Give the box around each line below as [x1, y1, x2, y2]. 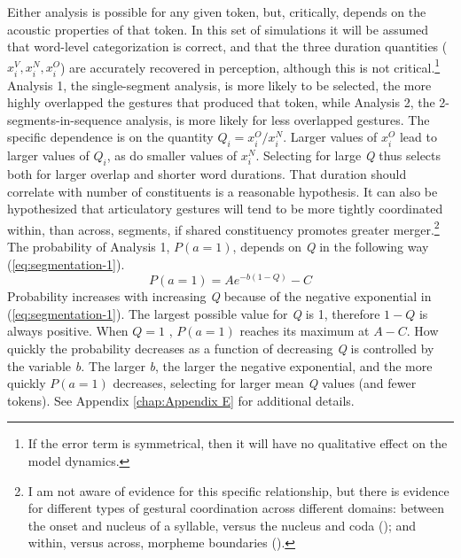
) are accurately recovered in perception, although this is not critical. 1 [59, 55, 441, 76]
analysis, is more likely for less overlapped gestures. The [125, 110, 430, 128]
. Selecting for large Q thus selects [255, 146, 441, 165]
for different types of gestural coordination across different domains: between [27, 499, 445, 517]
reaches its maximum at [239, 322, 370, 340]
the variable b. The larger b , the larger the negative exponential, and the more [7, 356, 433, 375]
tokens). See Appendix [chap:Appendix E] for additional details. [7, 391, 355, 409]
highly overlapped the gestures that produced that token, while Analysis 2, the [7, 93, 435, 112]
